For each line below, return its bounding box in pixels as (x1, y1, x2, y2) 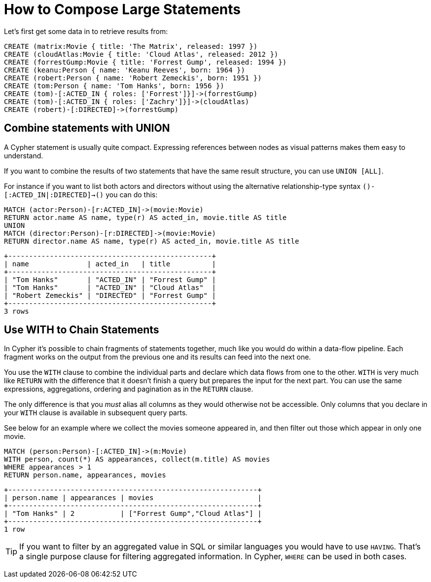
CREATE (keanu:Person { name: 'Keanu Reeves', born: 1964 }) (4, 66, 245, 74)
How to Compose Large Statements (4, 1, 241, 18)
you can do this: (106, 190, 158, 199)
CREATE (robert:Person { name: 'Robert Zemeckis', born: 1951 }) (4, 73, 262, 82)
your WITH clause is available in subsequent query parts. (4, 408, 188, 417)
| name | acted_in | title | (4, 259, 216, 268)
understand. (4, 151, 43, 160)
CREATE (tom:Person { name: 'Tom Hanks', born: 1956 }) (4, 81, 224, 90)
